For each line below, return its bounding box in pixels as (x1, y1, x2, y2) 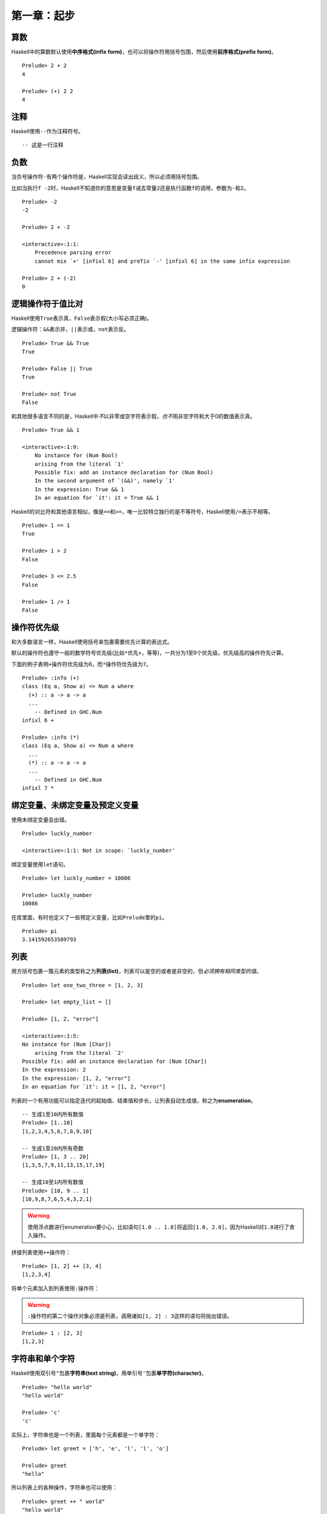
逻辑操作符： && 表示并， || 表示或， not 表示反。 (11, 326, 130, 333)
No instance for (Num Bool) (34, 452, 118, 459)
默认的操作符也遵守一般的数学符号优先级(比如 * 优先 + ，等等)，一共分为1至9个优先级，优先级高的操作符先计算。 (11, 649, 287, 656)
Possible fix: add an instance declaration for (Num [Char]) (22, 1058, 207, 1065)
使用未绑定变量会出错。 (11, 816, 70, 823)
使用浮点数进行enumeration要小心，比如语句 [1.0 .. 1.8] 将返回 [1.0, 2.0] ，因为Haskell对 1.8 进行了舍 (27, 1223, 295, 1231)
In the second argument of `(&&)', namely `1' (34, 477, 176, 484)
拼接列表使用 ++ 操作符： (11, 1248, 71, 1256)
